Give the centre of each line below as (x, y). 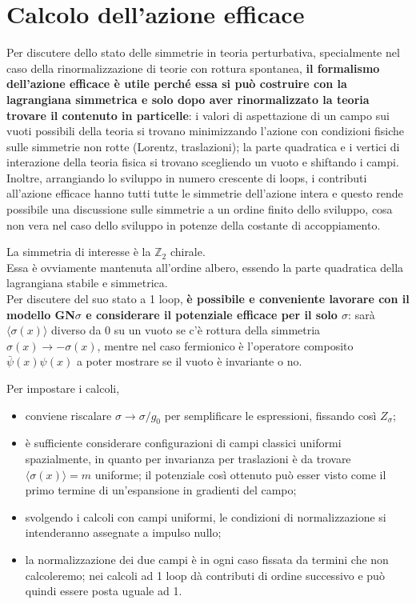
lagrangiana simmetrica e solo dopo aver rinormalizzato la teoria (188, 99)
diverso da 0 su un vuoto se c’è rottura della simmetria (186, 330)
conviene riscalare (68, 415)
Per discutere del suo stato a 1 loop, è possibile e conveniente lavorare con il (208, 299)
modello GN (41, 314)
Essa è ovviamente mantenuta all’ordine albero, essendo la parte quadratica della (205, 267)
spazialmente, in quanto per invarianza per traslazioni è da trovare (188, 458)
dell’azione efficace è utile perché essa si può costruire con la (177, 84)
